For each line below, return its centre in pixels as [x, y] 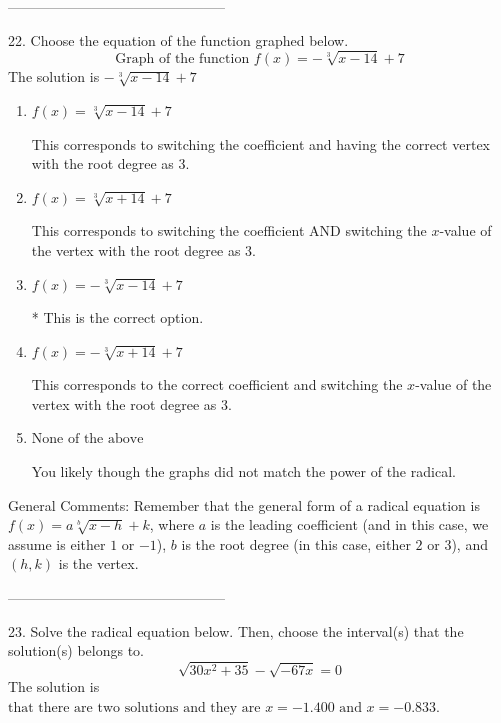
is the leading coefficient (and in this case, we [349, 524]
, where [172, 524]
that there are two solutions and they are [134, 707]
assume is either [57, 543]
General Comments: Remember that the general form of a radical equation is [244, 504]
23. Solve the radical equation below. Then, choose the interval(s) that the [236, 630]
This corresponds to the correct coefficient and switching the [217, 384]
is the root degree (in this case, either [296, 543]
